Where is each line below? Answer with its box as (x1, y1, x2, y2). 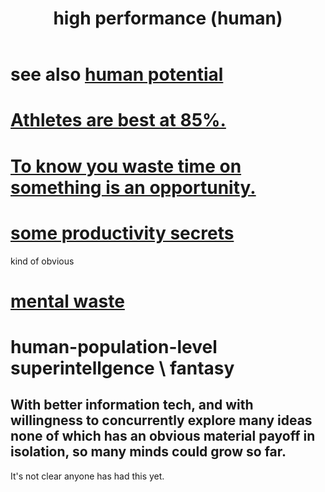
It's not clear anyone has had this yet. (10, 470, 165, 482)
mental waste (10, 290, 125, 312)
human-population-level (10, 335, 218, 358)
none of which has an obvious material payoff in (10, 428, 316, 445)
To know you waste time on (10, 155, 242, 177)
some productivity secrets (10, 222, 235, 244)
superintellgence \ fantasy (10, 357, 235, 379)
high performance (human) (53, 7, 283, 30)
